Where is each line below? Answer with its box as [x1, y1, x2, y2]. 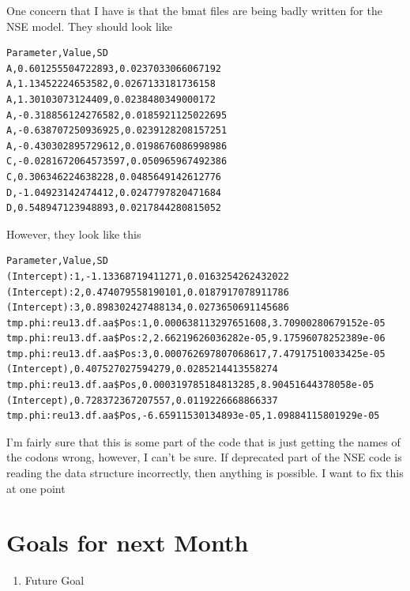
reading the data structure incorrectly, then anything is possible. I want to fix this [6, 465, 404, 481]
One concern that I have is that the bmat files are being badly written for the [6, 2, 382, 18]
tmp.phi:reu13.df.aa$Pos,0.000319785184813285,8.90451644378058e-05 [6, 379, 374, 391]
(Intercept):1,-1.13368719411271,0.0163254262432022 [6, 270, 289, 282]
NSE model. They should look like [6, 17, 172, 34]
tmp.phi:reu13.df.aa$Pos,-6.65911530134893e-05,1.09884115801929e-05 [6, 410, 380, 422]
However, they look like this [6, 225, 141, 242]
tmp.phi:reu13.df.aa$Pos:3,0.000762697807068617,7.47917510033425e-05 [6, 348, 386, 359]
